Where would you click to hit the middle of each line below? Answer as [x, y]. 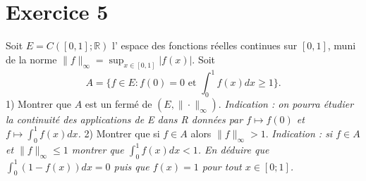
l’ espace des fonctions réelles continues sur [205, 45]
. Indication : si [299, 133]
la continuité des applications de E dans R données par [124, 119]
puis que [132, 166]
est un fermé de [118, 103]
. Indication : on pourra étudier [286, 103]
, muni [342, 45]
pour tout [222, 166]
